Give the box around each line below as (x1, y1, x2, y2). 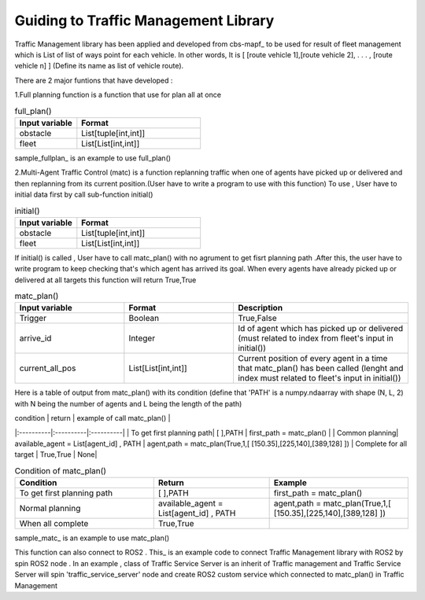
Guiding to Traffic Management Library (14, 12, 275, 29)
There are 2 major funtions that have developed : (14, 75, 173, 85)
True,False (237, 313, 277, 324)
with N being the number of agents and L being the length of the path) (14, 399, 242, 408)
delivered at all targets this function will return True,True (14, 275, 197, 285)
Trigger (19, 313, 47, 324)
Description (237, 303, 283, 314)
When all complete (19, 518, 89, 529)
